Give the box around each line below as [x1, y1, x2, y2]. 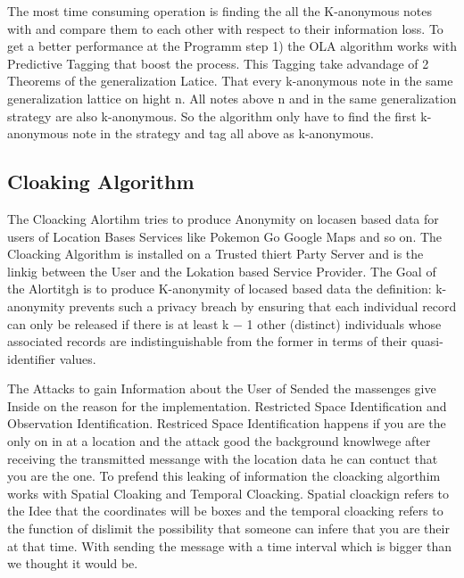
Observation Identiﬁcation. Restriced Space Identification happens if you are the [7, 414, 446, 433]
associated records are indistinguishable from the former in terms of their [7, 332, 407, 351]
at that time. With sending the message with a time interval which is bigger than [7, 536, 452, 555]
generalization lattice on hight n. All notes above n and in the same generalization [7, 88, 457, 107]
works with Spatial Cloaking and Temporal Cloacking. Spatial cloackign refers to [7, 483, 450, 502]
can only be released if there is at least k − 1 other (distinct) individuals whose [7, 314, 442, 333]
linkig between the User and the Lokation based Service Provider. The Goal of [7, 261, 436, 280]
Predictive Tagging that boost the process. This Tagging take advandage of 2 [7, 54, 429, 72]
